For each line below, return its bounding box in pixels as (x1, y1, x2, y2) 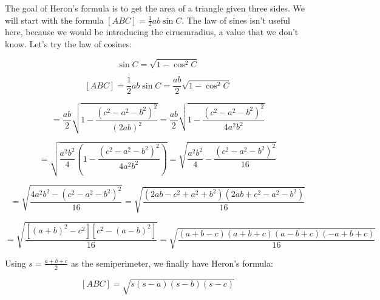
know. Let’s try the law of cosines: (5, 38, 132, 50)
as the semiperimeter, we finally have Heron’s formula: (71, 256, 273, 269)
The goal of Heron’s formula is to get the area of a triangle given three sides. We (5, 2, 305, 14)
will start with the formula (5, 13, 104, 26)
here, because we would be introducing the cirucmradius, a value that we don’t (5, 25, 299, 38)
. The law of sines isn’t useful (182, 13, 290, 26)
